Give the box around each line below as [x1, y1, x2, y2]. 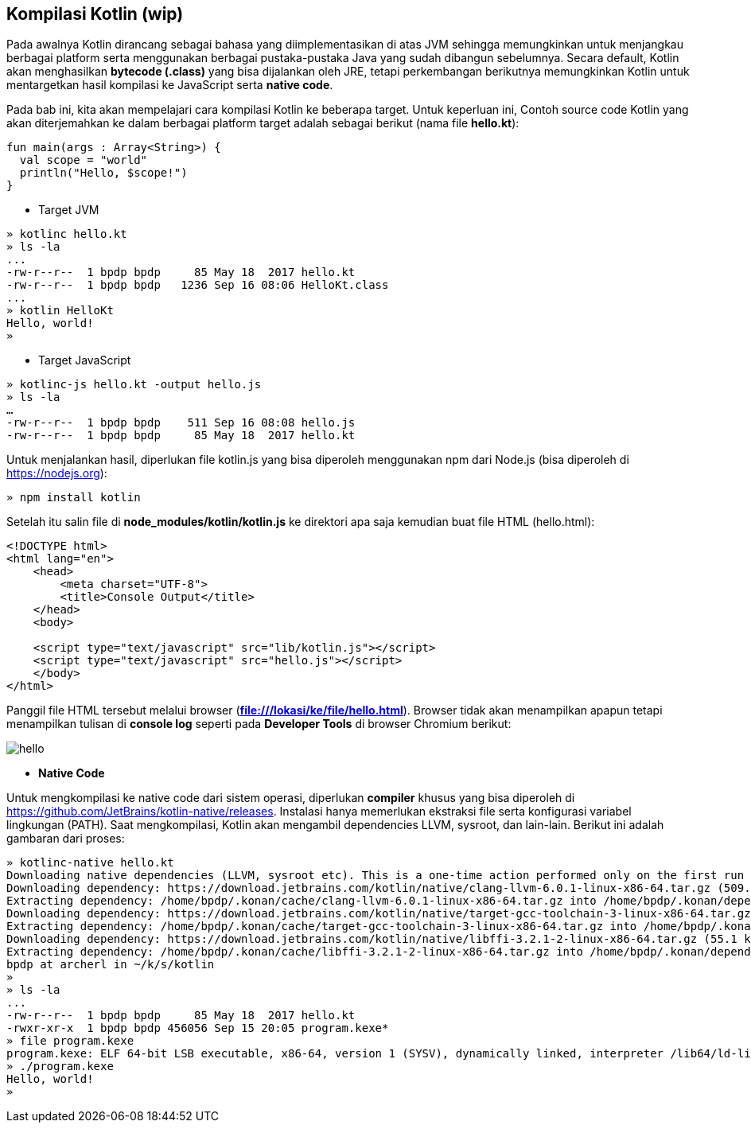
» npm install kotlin [6, 491, 141, 504]
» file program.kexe [6, 1034, 134, 1048]
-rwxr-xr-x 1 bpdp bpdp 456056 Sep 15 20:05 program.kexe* [6, 1022, 389, 1035]
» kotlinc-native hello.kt [6, 856, 174, 870]
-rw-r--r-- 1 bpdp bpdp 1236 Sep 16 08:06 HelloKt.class [6, 278, 389, 292]
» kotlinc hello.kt [6, 228, 127, 241]
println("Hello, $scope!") [19, 166, 188, 180]
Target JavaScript [38, 353, 131, 368]
